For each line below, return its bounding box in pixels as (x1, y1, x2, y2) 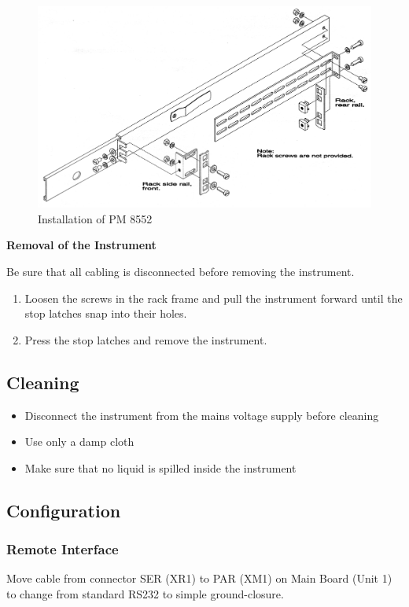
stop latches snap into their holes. (24, 305, 187, 322)
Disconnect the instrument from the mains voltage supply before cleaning (24, 407, 379, 423)
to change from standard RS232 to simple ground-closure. (6, 586, 284, 602)
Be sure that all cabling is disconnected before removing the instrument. (6, 263, 355, 280)
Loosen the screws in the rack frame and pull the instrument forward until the (24, 289, 403, 306)
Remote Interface (6, 539, 119, 559)
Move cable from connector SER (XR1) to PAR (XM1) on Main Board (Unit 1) (6, 570, 392, 587)
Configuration (6, 498, 121, 522)
